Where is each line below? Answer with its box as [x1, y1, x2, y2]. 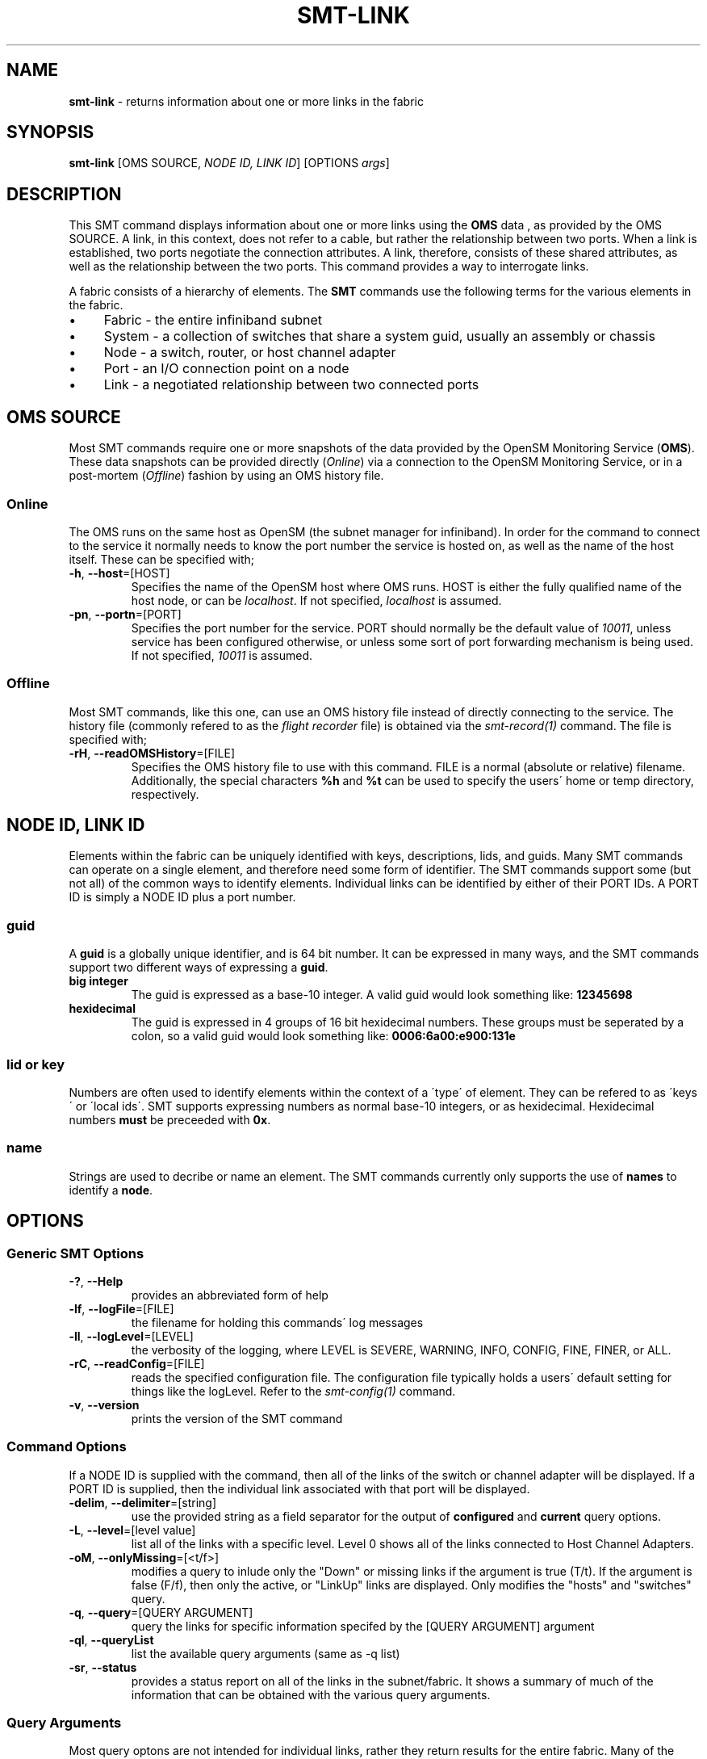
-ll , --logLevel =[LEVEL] [69, 1329, 194, 1343]
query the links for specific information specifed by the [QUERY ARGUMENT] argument [131, 1618, 595, 1633]
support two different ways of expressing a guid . [69, 960, 328, 975]
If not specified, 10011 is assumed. [131, 648, 313, 662]
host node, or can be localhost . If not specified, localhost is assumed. [131, 593, 502, 607]
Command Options [6, 1438, 127, 1455]
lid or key [6, 1056, 65, 1073]
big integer [69, 974, 128, 989]
